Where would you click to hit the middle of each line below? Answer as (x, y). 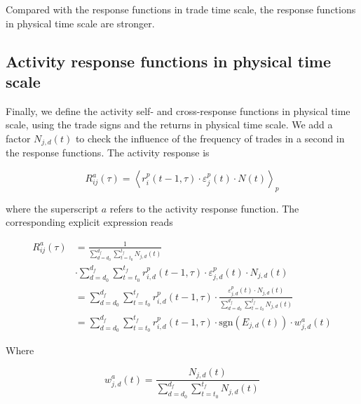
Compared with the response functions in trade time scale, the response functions (181, 9)
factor (18, 138)
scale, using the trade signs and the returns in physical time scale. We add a (169, 124)
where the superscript (52, 208)
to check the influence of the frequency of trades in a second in (210, 138)
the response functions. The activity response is (108, 153)
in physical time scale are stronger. (80, 23)
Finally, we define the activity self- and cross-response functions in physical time (178, 110)
